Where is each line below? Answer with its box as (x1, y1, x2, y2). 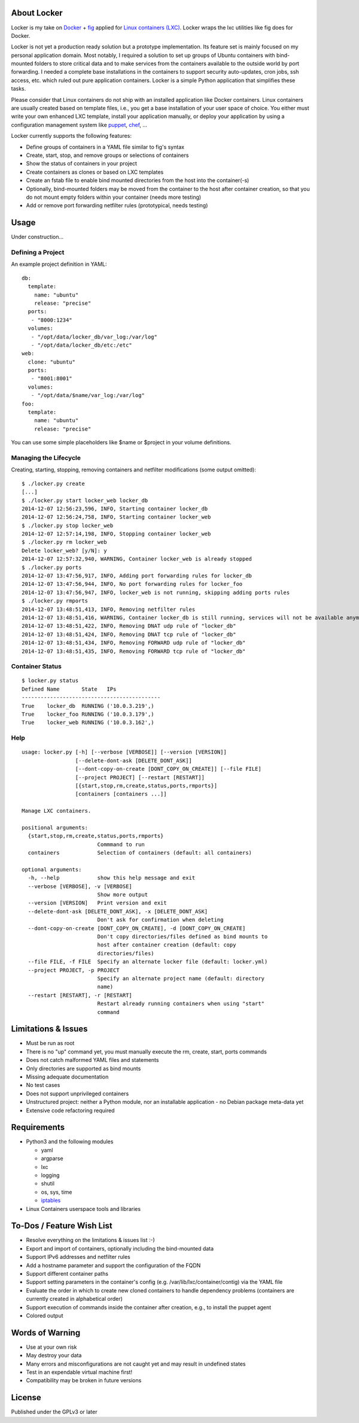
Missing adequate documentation (26, 1073, 109, 1080)
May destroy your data (26, 1352, 82, 1359)
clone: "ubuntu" (28, 358, 76, 365)
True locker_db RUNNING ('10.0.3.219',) (22, 703, 155, 709)
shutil (41, 1180, 55, 1187)
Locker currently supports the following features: (11, 132, 132, 140)
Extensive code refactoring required (26, 1107, 115, 1114)
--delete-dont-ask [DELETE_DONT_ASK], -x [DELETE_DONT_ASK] (28, 908, 208, 915)
